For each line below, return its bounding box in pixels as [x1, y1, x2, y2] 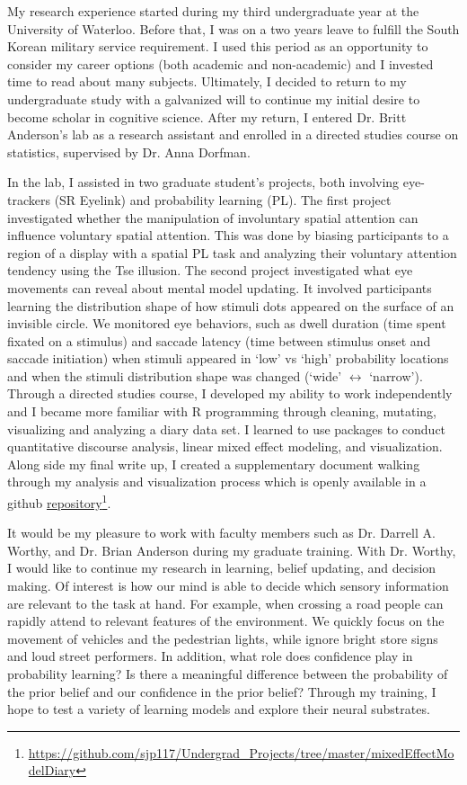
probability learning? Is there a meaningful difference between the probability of [7, 665, 448, 683]
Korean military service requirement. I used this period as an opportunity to [7, 37, 428, 56]
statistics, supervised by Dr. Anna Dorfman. [7, 142, 251, 161]
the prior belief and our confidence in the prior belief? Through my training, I [7, 682, 436, 700]
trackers [7, 190, 50, 209]
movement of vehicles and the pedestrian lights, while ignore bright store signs [7, 629, 438, 647]
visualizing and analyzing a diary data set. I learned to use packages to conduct [7, 419, 446, 438]
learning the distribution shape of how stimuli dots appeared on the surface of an [7, 296, 454, 315]
